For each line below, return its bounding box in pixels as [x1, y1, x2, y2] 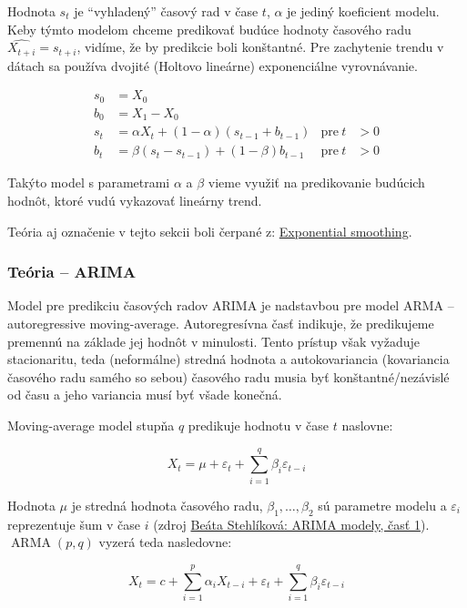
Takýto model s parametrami [7, 173, 170, 192]
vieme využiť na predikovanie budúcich [208, 173, 425, 192]
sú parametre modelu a [318, 495, 447, 514]
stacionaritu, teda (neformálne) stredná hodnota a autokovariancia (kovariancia [7, 350, 450, 369]
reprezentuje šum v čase [7, 514, 141, 533]
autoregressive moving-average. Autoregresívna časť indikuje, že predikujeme [7, 314, 434, 333]
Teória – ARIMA [7, 260, 137, 283]
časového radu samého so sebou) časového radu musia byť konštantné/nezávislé [7, 367, 450, 386]
